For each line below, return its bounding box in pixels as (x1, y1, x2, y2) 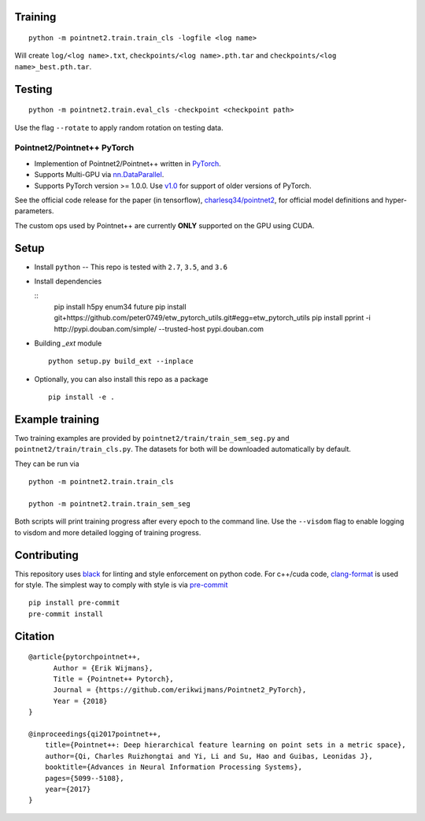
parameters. (14, 206, 54, 216)
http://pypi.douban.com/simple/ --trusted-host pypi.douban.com (54, 324, 264, 334)
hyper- (385, 195, 407, 205)
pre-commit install (28, 609, 104, 618)
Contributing (14, 548, 79, 562)
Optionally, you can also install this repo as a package (34, 374, 209, 383)
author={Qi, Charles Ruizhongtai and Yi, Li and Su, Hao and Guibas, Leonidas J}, (44, 752, 373, 760)
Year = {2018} (53, 697, 108, 705)
